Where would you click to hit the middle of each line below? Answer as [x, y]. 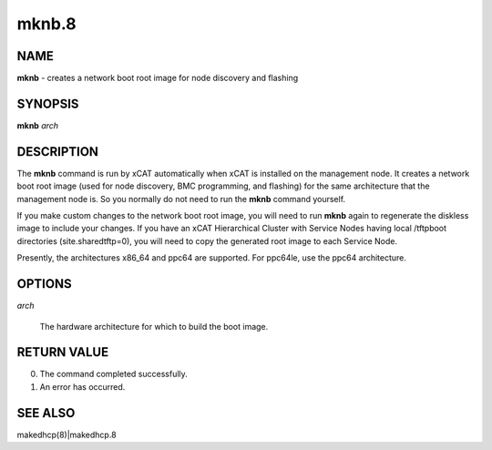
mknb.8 [46, 24]
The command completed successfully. [114, 374]
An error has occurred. [82, 386]
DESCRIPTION [58, 152]
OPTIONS [44, 284]
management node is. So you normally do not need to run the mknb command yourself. [181, 199]
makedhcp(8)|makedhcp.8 [67, 435]
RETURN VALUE [63, 352]
